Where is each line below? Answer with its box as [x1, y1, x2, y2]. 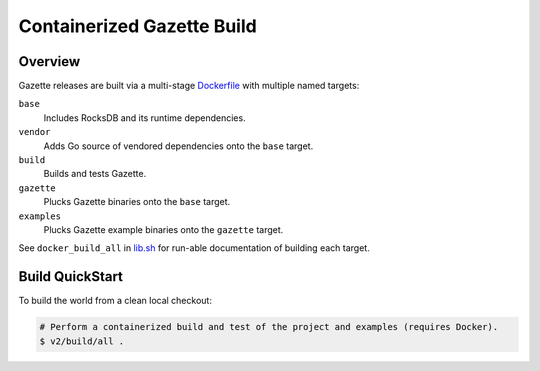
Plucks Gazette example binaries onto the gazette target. [43, 223, 284, 235]
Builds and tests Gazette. [43, 168, 147, 180]
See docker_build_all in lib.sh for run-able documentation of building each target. [18, 242, 370, 254]
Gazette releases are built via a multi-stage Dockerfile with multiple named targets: [18, 80, 360, 92]
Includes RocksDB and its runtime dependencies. [43, 111, 246, 124]
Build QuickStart [18, 268, 124, 285]
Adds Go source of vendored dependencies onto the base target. [43, 140, 314, 152]
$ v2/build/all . [39, 335, 125, 347]
